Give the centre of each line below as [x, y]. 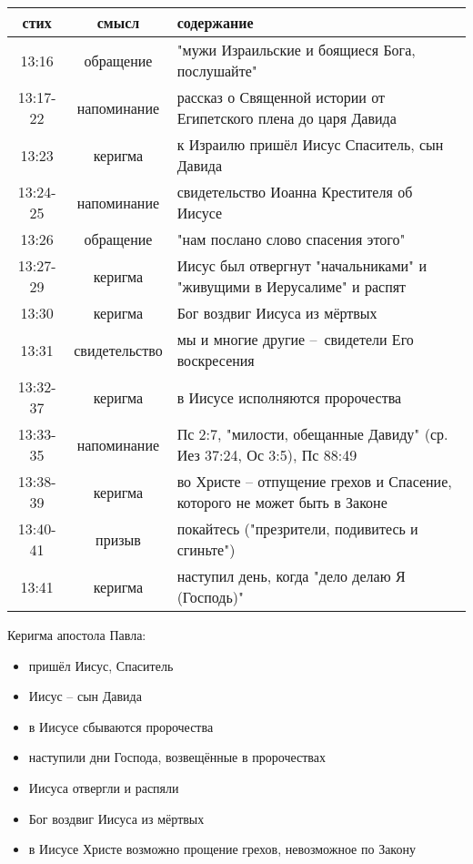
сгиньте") [206, 549]
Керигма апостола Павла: [77, 635]
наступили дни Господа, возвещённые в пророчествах [177, 757]
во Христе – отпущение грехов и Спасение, [314, 481]
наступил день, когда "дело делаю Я [291, 576]
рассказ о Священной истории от [281, 97]
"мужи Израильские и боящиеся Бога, [296, 50]
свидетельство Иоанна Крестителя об [295, 192]
